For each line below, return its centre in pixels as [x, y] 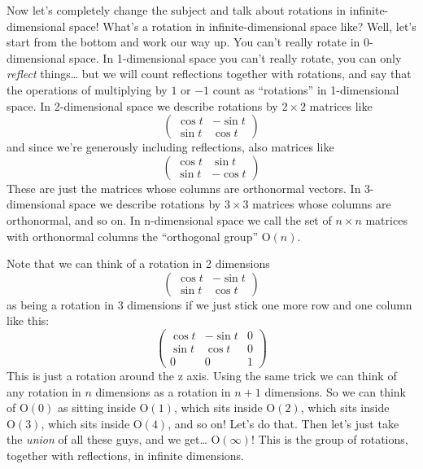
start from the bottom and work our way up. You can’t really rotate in [183, 42]
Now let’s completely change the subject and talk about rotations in [177, 10]
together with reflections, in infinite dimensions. [125, 456]
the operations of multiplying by [87, 89]
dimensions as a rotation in [163, 391]
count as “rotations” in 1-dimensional [306, 89]
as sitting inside [96, 408]
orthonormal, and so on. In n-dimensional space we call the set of [169, 219]
